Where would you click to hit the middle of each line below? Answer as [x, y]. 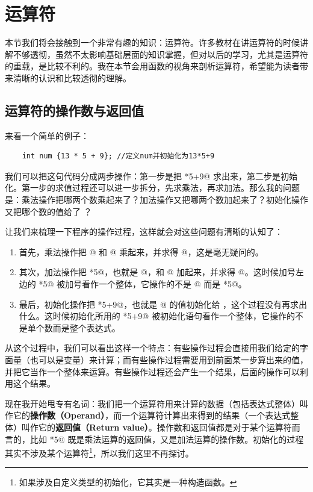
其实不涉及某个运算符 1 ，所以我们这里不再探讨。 [99, 452]
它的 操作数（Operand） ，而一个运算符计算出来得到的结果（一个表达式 [152, 415]
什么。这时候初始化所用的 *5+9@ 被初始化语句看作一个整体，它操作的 [157, 316]
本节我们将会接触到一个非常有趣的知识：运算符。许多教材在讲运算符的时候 [152, 42]
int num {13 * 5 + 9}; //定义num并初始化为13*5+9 [118, 156]
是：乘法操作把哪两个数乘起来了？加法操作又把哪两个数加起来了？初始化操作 [156, 200]
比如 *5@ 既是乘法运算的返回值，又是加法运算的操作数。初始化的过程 [167, 439]
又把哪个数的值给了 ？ [48, 211]
